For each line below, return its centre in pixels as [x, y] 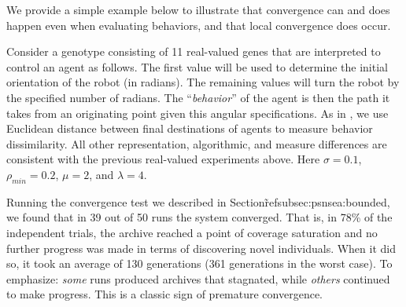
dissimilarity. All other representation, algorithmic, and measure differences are [197, 143]
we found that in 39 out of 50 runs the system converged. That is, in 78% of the [199, 217]
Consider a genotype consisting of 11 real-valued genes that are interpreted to [194, 51]
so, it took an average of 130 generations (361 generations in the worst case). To [199, 263]
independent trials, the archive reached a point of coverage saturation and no [192, 232]
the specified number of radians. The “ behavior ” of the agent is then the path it [198, 97]
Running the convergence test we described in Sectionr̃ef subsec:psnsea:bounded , [198, 201]
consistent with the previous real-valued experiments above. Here [163, 159]
